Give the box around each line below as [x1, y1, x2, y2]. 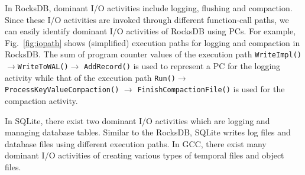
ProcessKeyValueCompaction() [5, 86, 119, 95]
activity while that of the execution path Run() [5, 71, 176, 83]
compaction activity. [5, 95, 78, 106]
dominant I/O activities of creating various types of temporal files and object [5, 149, 284, 161]
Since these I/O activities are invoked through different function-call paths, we [5, 13, 289, 25]
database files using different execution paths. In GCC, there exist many [5, 137, 267, 150]
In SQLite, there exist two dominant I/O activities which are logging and [5, 114, 270, 127]
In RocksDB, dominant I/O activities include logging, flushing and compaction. [5, 2, 293, 14]
